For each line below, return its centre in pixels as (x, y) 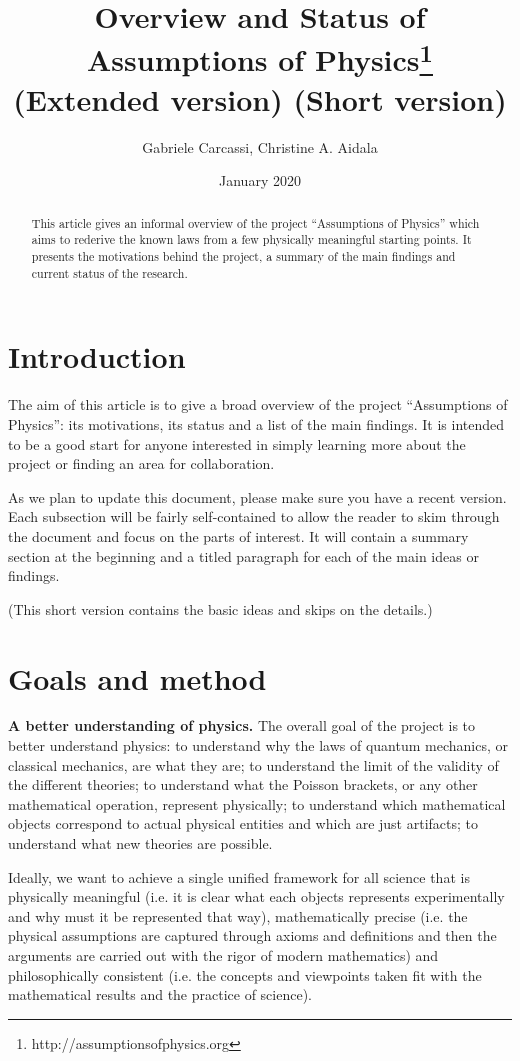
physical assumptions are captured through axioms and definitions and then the (252, 935)
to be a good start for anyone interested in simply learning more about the (237, 443)
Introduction (97, 356)
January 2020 (260, 180)
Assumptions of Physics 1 (260, 57)
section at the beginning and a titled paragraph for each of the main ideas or (243, 555)
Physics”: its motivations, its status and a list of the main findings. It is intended (256, 423)
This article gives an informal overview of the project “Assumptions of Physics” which (255, 222)
